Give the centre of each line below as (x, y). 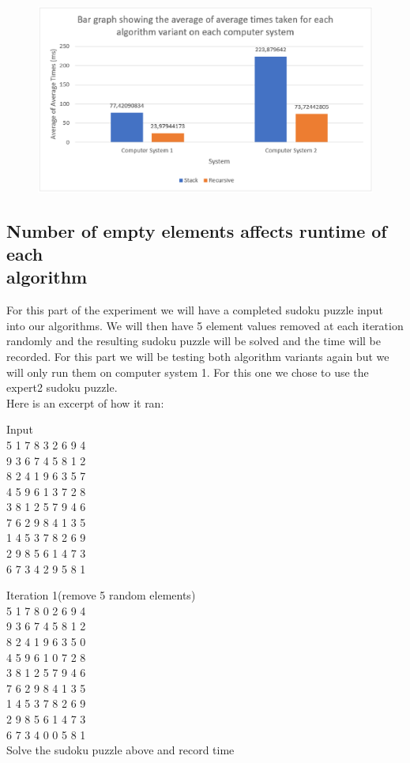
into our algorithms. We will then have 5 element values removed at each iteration (205, 325)
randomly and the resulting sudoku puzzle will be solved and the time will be (194, 341)
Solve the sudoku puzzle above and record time (120, 750)
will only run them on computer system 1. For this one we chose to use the (188, 372)
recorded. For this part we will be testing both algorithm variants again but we (198, 356)
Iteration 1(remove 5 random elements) (101, 595)
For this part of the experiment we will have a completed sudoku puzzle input (195, 310)
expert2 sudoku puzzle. (62, 387)
